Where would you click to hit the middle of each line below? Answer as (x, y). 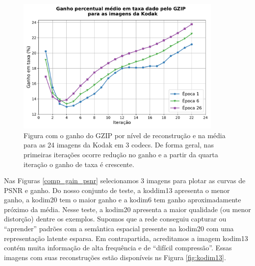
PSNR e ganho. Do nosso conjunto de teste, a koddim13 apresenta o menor (117, 190)
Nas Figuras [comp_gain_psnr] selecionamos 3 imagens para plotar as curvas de (125, 181)
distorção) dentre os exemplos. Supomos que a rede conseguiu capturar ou (115, 219)
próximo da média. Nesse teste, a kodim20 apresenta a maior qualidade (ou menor (127, 209)
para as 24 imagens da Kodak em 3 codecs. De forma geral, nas (119, 145)
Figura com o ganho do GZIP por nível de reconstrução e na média (125, 135)
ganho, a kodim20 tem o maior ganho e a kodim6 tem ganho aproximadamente (123, 200)
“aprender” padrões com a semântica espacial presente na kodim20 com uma (119, 229)
